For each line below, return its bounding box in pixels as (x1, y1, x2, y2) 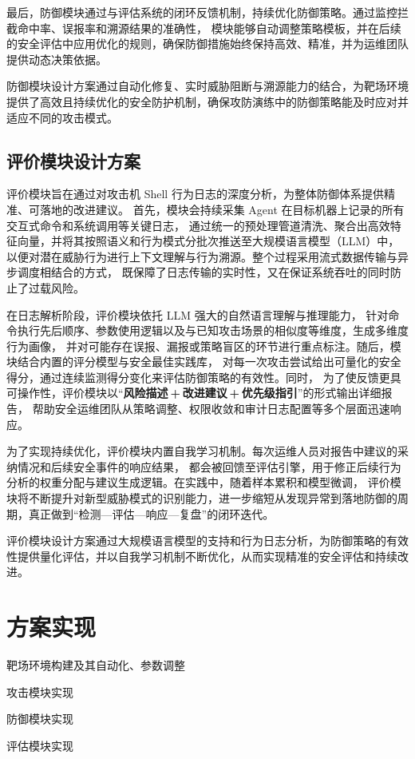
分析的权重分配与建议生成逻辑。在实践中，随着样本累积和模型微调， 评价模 (6, 474, 401, 491)
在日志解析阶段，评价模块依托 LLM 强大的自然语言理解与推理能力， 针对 (6, 306, 389, 323)
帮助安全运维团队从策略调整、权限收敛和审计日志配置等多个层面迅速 (32, 400, 390, 417)
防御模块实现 (6, 710, 73, 727)
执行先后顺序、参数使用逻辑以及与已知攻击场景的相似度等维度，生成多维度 (17, 322, 409, 339)
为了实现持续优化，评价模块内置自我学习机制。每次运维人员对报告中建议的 (6, 443, 397, 459)
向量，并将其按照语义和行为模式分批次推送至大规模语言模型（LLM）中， (17, 232, 400, 249)
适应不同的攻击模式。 (6, 109, 118, 125)
